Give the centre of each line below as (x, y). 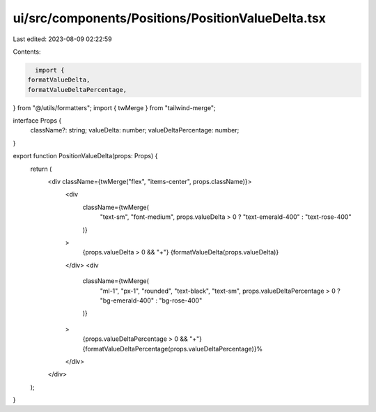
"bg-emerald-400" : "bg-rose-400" (151, 300)
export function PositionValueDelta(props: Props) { (85, 156)
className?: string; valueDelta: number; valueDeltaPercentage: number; (135, 130)
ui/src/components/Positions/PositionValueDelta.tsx (170, 18)
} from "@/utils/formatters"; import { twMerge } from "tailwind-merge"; (114, 107)
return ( (41, 169)
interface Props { (37, 121)
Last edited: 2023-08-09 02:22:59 (62, 39)
